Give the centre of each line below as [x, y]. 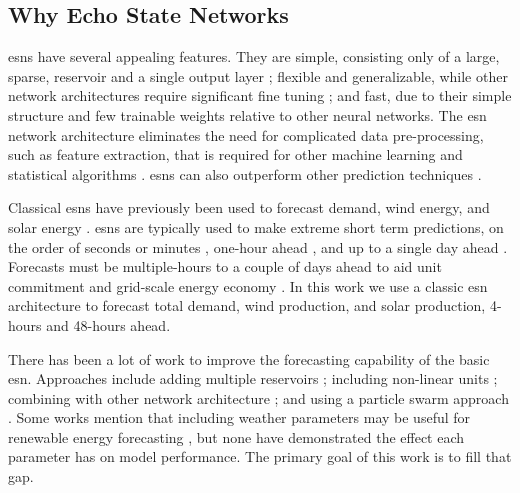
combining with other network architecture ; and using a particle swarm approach [258, 397]
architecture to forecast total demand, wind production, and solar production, [247, 305]
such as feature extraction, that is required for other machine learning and [235, 154]
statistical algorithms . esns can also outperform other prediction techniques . [245, 173]
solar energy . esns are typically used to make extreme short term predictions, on [256, 226]
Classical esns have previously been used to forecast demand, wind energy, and [249, 207]
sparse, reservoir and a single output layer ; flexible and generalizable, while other [258, 75]
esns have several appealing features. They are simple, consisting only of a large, [254, 56]
